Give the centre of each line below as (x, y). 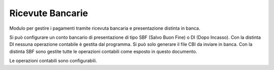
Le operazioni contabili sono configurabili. (53, 61)
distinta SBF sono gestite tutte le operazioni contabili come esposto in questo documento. (103, 51)
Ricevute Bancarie (49, 13)
